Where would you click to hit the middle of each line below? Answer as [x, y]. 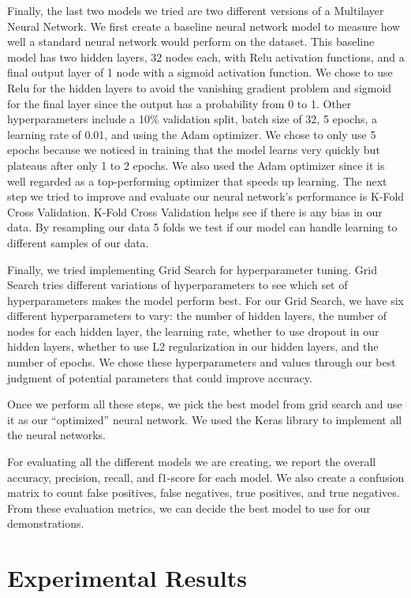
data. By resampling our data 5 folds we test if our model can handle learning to [202, 227]
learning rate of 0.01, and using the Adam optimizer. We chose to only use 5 [192, 134]
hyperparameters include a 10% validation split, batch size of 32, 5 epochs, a [192, 119]
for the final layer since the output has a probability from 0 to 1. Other [179, 103]
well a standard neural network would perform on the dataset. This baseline [191, 41]
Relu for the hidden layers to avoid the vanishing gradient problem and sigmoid [200, 87]
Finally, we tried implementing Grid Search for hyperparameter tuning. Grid [192, 269]
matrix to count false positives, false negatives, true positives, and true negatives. [204, 493]
